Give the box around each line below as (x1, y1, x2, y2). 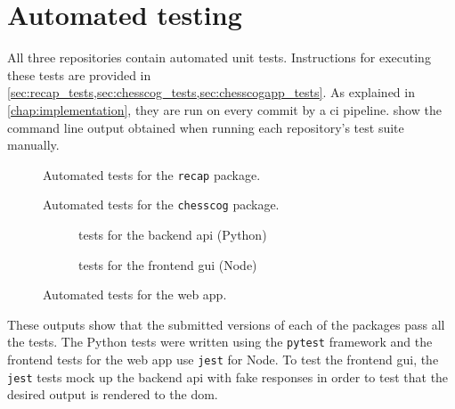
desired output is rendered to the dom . (7, 385, 218, 404)
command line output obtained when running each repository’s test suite (7, 118, 404, 136)
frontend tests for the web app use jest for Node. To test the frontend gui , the (7, 350, 439, 369)
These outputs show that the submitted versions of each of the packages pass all (7, 315, 445, 333)
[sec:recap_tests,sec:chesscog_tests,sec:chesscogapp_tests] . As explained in (7, 83, 415, 102)
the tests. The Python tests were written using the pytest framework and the (7, 332, 433, 351)
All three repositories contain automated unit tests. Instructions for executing (7, 48, 431, 67)
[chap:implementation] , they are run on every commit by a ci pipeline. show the (7, 100, 442, 119)
